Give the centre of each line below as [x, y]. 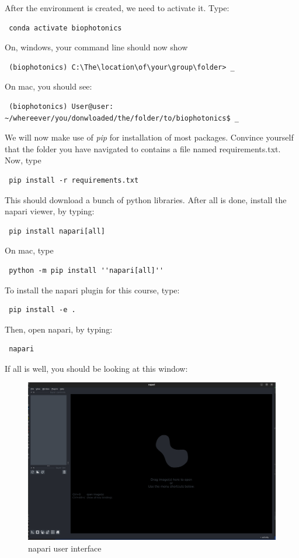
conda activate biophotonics [65, 28]
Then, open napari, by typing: [59, 329]
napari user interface [65, 548]
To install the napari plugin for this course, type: [92, 290]
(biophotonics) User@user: [61, 106]
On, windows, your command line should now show [96, 47]
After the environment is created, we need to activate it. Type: [117, 8]
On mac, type [29, 250]
